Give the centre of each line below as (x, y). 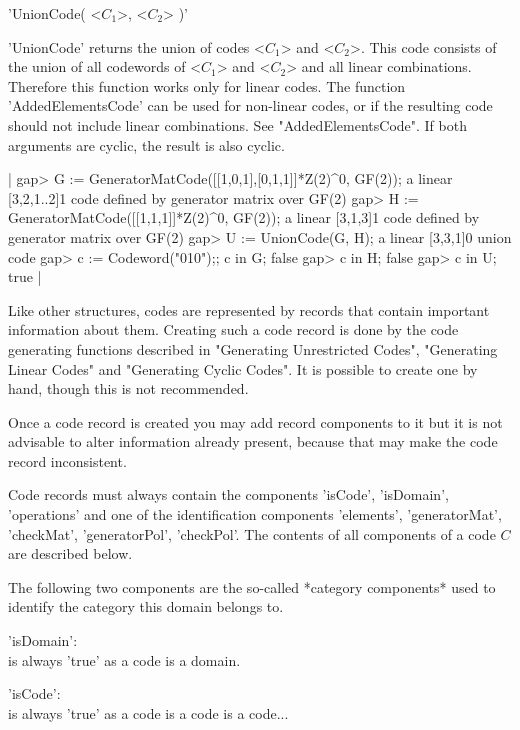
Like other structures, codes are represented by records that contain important (249, 309)
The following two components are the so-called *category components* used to (252, 586)
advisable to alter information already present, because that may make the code (253, 441)
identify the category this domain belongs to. (146, 606)
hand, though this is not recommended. (128, 388)
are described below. (70, 553)
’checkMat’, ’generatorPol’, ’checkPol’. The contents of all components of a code (252, 533)
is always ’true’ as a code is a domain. (124, 659)
